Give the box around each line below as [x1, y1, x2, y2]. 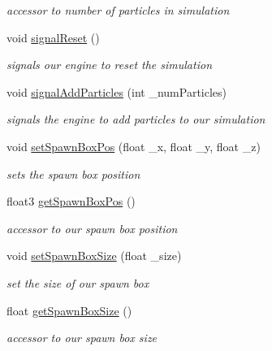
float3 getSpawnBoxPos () [6, 193, 136, 210]
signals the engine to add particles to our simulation [6, 110, 266, 128]
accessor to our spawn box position [6, 219, 178, 236]
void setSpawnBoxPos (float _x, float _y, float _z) [6, 137, 261, 154]
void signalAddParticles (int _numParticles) [6, 83, 227, 100]
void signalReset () [6, 28, 100, 45]
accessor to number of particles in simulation [6, 2, 230, 18]
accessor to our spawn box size [6, 329, 158, 346]
